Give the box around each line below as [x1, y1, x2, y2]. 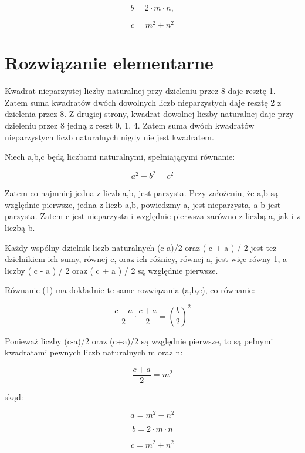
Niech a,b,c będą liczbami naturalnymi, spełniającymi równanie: [5, 150, 235, 163]
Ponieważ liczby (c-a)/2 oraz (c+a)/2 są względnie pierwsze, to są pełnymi [5, 334, 273, 347]
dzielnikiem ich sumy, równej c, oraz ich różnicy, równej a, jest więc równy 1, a [5, 253, 287, 265]
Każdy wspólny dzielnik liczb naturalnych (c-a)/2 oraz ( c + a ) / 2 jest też [5, 241, 277, 253]
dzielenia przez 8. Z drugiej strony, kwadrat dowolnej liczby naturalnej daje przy [5, 108, 294, 120]
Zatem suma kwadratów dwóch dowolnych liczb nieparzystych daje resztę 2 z [5, 96, 282, 108]
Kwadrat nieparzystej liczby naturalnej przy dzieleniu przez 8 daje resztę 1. [5, 85, 276, 97]
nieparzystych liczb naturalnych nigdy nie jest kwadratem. [5, 130, 214, 143]
